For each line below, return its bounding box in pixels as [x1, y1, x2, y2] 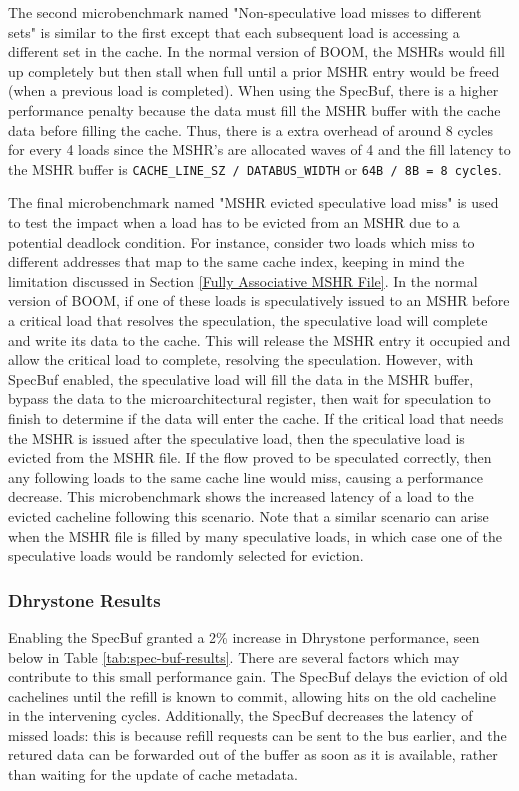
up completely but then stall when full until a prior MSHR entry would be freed [8, 60, 500, 81]
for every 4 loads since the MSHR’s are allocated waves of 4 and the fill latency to [8, 139, 511, 160]
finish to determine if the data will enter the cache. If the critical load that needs [8, 407, 504, 428]
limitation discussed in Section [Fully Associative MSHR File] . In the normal [8, 270, 478, 291]
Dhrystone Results [8, 587, 161, 612]
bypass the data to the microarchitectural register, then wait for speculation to [8, 388, 491, 409]
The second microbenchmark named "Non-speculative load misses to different [8, 2, 482, 22]
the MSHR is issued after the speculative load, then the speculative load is [8, 427, 465, 448]
